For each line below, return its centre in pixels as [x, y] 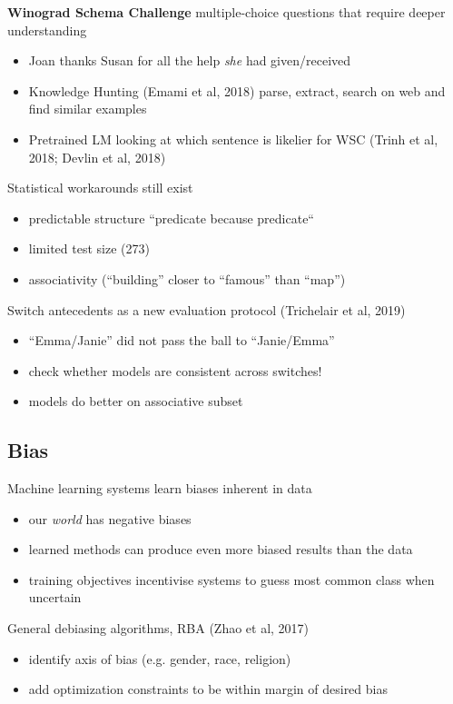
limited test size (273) [89, 248]
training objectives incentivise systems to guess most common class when [231, 579]
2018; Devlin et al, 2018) [97, 157]
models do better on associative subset [136, 401]
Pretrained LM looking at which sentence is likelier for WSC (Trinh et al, [233, 139]
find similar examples [88, 109]
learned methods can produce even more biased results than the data [221, 549]
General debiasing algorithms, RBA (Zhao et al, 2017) [158, 628]
